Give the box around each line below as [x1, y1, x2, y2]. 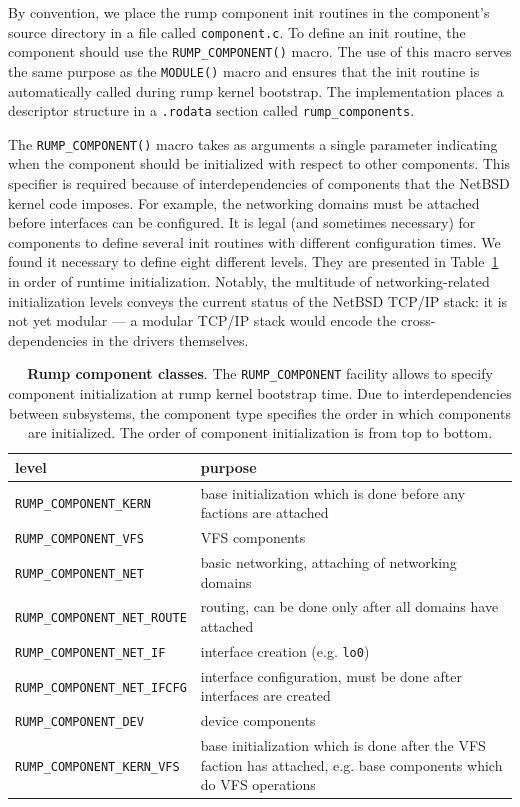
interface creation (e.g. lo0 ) [200, 640, 370, 661]
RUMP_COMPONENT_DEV [15, 715, 144, 730]
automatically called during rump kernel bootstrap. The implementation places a [8, 80, 504, 101]
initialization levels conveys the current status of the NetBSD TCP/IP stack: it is [8, 290, 508, 311]
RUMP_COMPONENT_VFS [15, 532, 144, 547]
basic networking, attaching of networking [200, 552, 457, 573]
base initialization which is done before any [200, 482, 466, 503]
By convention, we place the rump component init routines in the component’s [8, 2, 490, 22]
